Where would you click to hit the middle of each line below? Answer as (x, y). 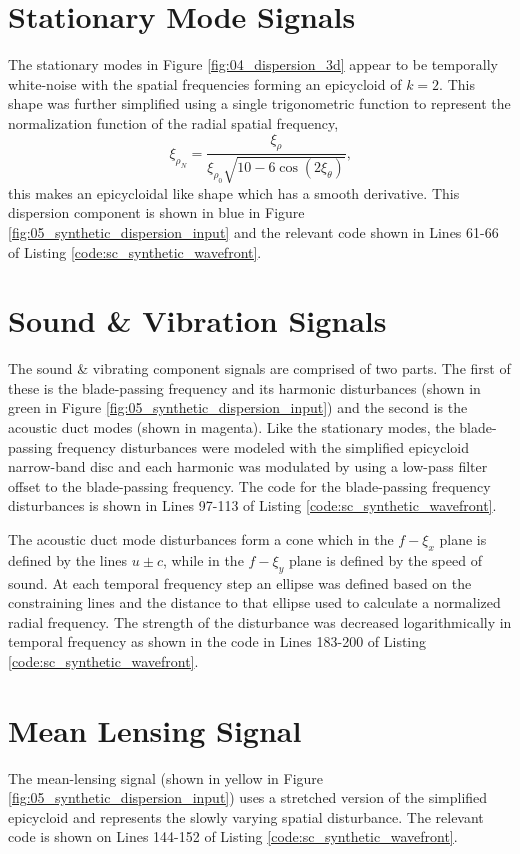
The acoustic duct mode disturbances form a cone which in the (201, 538)
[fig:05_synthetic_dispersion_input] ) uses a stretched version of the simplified (248, 797)
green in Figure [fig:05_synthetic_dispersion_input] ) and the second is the (238, 407)
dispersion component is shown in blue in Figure (156, 212)
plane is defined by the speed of (385, 559)
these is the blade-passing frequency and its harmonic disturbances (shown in (244, 387)
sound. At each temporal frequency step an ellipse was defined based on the (240, 582)
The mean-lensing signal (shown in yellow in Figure (166, 777)
